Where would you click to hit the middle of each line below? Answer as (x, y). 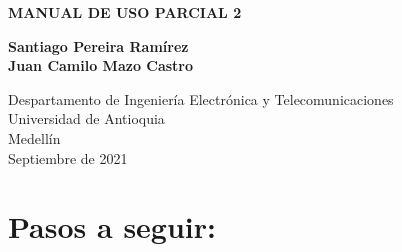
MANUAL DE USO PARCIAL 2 (125, 12)
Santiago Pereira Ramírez (98, 45)
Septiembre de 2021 (68, 157)
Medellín (34, 137)
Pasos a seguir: (112, 226)
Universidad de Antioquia (86, 118)
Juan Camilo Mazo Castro (101, 65)
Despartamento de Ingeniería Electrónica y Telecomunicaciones (201, 98)
